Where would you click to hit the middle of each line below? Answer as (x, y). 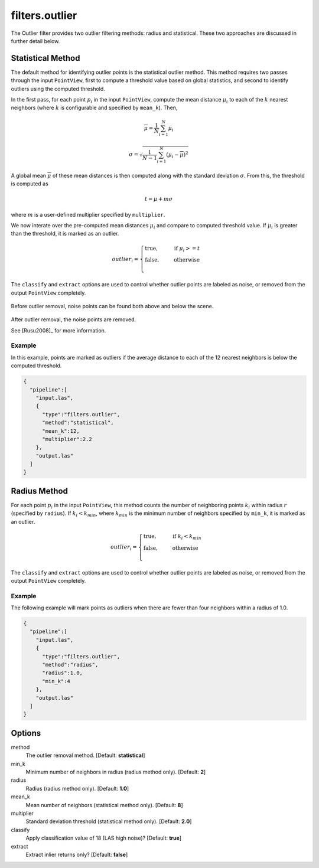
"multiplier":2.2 (67, 439)
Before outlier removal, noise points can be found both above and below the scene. (112, 306)
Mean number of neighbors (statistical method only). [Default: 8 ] (104, 805)
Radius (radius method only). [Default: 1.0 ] (77, 788)
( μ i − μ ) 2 (177, 155)
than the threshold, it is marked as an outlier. (65, 234)
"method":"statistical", (78, 423)
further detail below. (35, 41)
